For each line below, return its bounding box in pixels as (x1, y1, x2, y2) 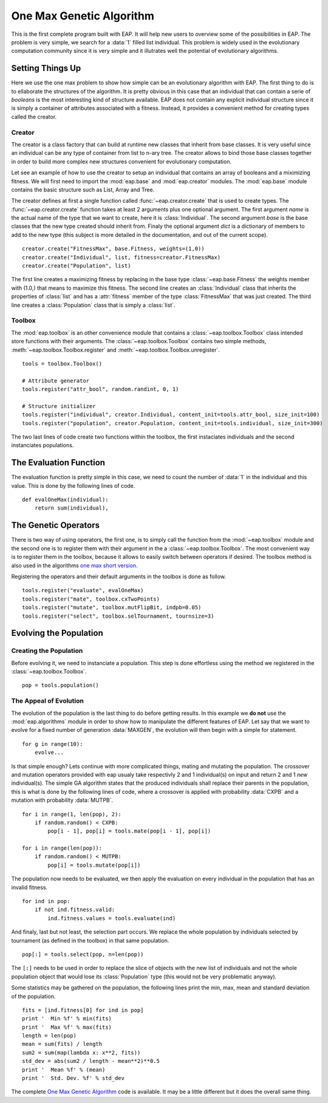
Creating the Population (11, 647, 83, 655)
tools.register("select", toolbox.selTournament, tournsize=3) (22, 612, 214, 620)
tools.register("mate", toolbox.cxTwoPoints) (22, 595, 160, 603)
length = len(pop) (22, 1033, 77, 1039)
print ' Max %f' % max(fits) (22, 1023, 112, 1031)
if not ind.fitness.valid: (34, 906, 115, 913)
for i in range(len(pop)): (22, 845, 103, 852)
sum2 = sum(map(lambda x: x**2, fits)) (22, 1049, 141, 1056)
